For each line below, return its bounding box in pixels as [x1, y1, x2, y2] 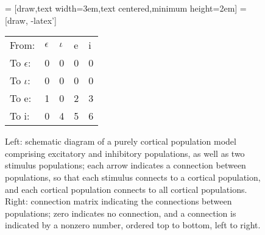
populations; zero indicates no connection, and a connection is [5, 206, 236, 219]
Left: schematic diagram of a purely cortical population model [5, 135, 236, 148]
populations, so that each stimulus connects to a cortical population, [5, 170, 261, 183]
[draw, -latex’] [5, 13, 57, 26]
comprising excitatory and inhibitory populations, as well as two [5, 146, 245, 159]
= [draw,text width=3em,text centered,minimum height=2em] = [5, 2, 247, 14]
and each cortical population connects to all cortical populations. [5, 183, 247, 195]
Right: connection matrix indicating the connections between [5, 195, 232, 208]
